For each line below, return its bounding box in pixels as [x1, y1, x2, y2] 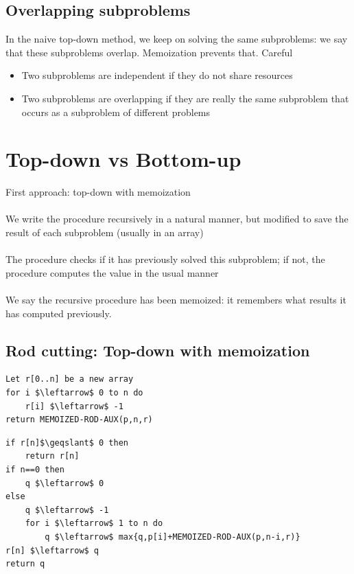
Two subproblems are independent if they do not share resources [21, 68, 293, 82]
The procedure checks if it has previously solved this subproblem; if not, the [5, 252, 325, 266]
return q [5, 559, 45, 569]
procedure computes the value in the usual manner [5, 265, 219, 279]
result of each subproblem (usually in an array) [5, 225, 204, 240]
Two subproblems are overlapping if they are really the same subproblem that [21, 91, 349, 105]
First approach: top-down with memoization [5, 185, 191, 199]
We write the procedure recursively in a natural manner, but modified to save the [5, 211, 349, 226]
